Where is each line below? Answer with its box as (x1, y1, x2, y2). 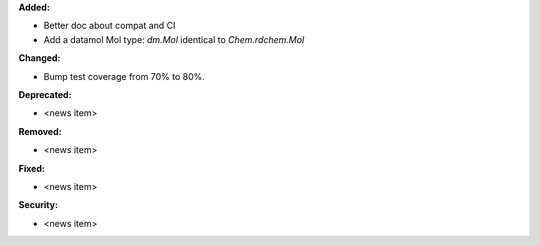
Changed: (18, 52, 61, 64)
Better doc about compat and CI (43, 20, 176, 32)
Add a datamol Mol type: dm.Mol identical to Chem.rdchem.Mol (43, 33, 305, 45)
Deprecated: (18, 88, 72, 100)
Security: (18, 199, 59, 211)
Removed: (18, 125, 62, 137)
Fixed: (18, 162, 45, 174)
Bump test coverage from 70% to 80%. (43, 70, 205, 82)
